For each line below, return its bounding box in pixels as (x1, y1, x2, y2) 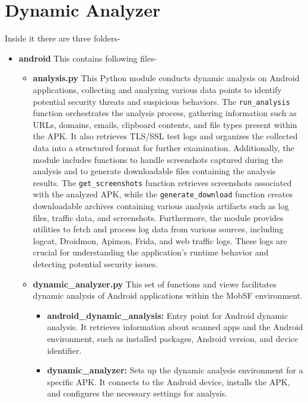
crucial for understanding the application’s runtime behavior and (33, 246, 269, 258)
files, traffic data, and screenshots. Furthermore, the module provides (33, 211, 284, 223)
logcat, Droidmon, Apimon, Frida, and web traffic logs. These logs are (33, 234, 287, 247)
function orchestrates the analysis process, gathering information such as (33, 107, 297, 119)
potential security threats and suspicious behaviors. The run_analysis (33, 95, 290, 107)
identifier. (47, 344, 82, 356)
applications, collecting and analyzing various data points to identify (33, 83, 282, 95)
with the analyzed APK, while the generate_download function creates (33, 188, 293, 200)
